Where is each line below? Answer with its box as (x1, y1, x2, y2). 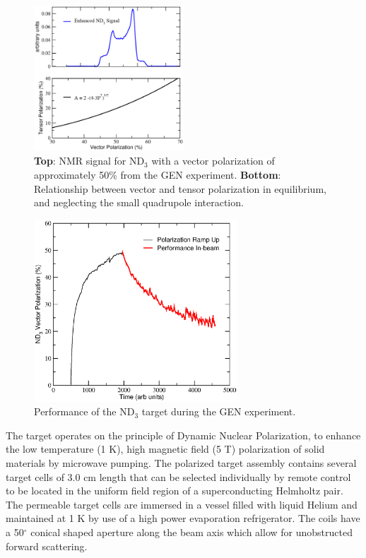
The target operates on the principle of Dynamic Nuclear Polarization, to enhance (6, 427, 361, 442)
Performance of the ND (34, 404, 135, 419)
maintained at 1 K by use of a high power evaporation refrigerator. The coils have (6, 511, 360, 526)
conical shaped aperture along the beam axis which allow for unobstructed (30, 525, 353, 539)
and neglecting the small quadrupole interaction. (34, 195, 244, 210)
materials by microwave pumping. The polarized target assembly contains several (6, 456, 357, 470)
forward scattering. (6, 538, 88, 553)
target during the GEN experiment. (141, 404, 296, 419)
